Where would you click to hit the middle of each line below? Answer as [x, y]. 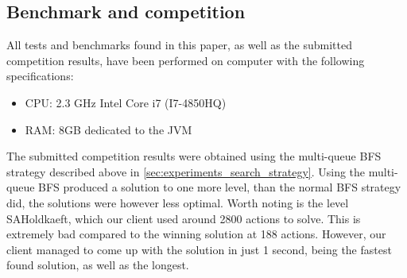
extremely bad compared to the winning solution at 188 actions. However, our [196, 234]
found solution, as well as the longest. [98, 265]
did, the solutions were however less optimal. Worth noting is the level [178, 202]
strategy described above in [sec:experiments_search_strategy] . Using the [186, 171]
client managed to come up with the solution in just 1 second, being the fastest [199, 249]
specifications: [40, 76]
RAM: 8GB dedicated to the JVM [109, 129]
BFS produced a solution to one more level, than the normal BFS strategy [220, 187]
